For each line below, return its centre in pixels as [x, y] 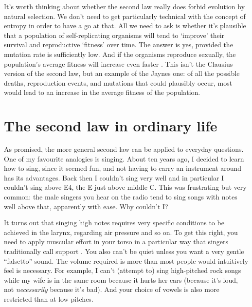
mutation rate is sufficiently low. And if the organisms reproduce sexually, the [120, 54]
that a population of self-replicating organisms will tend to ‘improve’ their [114, 35]
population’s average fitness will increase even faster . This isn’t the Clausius [118, 63]
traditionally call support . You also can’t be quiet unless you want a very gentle [124, 251]
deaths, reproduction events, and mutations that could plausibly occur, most [118, 82]
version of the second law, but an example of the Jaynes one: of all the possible [122, 73]
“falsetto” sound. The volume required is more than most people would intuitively [126, 261]
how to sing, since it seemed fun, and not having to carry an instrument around [123, 168]
